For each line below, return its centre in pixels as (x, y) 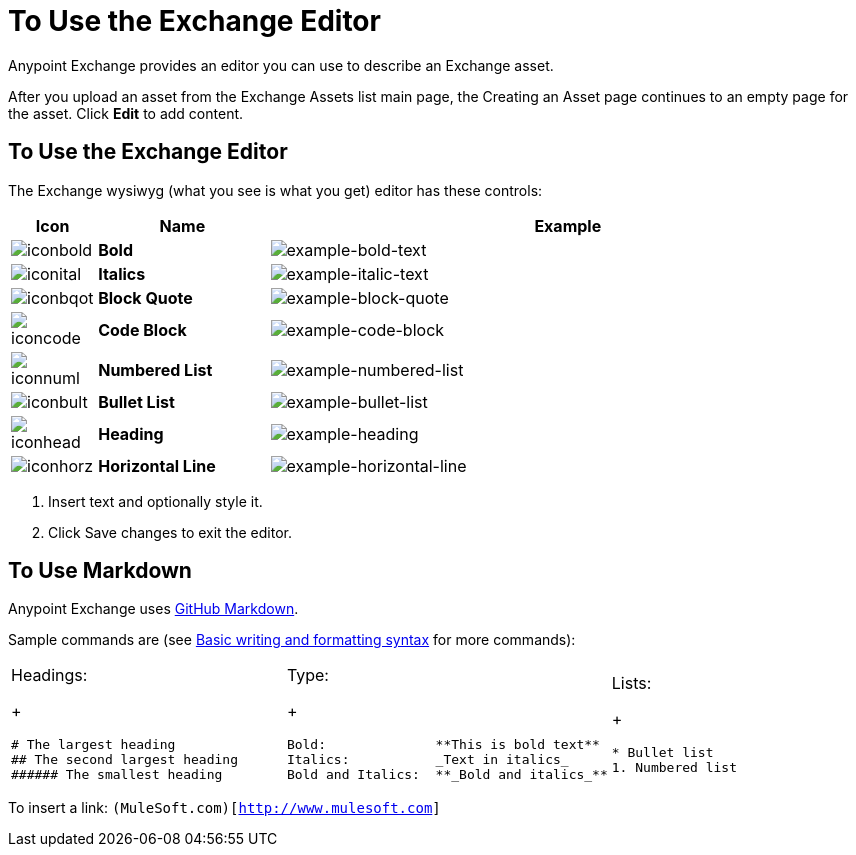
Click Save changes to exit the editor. (170, 532)
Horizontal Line (157, 465)
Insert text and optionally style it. (155, 501)
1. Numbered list (674, 767)
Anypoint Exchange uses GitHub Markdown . (153, 609)
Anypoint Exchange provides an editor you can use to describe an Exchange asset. (281, 65)
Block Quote (145, 297)
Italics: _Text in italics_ (427, 760)
